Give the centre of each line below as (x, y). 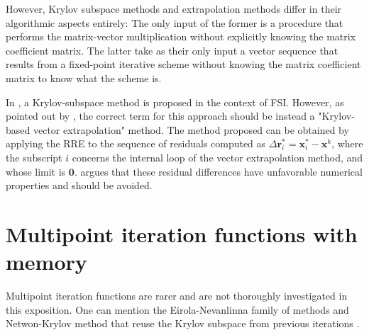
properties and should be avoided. (79, 185)
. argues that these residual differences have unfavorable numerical (218, 171)
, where (347, 143)
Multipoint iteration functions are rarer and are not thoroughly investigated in (177, 296)
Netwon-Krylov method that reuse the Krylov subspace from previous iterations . (183, 323)
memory (46, 262)
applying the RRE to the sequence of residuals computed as (136, 143)
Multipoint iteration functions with (182, 233)
